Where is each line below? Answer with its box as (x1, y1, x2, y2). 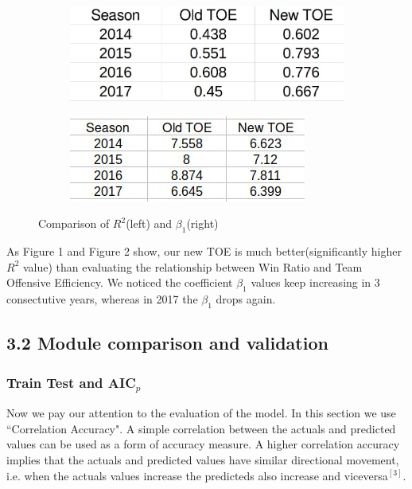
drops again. (216, 291, 276, 307)
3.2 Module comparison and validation (6, 331, 328, 355)
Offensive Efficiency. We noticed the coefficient (6, 274, 233, 291)
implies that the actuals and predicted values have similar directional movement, (6, 451, 399, 467)
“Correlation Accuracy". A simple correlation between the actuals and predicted (6, 420, 396, 436)
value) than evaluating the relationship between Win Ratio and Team (22, 258, 363, 275)
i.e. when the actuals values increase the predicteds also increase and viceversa (6, 467, 388, 483)
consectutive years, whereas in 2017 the (6, 291, 198, 307)
